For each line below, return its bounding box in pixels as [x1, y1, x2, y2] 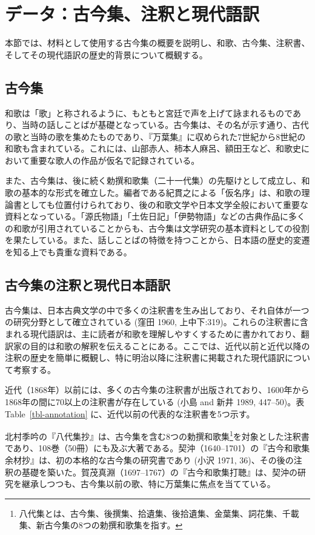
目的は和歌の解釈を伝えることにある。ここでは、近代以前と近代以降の [30, 339, 310, 352]
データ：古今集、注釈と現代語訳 [5, 1, 260, 26]
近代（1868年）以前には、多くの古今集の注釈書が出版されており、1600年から [5, 383, 310, 396]
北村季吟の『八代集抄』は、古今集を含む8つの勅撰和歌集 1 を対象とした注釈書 [5, 428, 310, 442]
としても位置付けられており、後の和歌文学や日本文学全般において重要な [21, 198, 309, 210]
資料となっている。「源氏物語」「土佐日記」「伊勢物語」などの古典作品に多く [5, 210, 305, 223]
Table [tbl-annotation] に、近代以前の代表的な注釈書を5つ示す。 [5, 407, 255, 420]
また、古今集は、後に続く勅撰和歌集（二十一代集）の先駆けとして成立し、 [5, 174, 302, 187]
